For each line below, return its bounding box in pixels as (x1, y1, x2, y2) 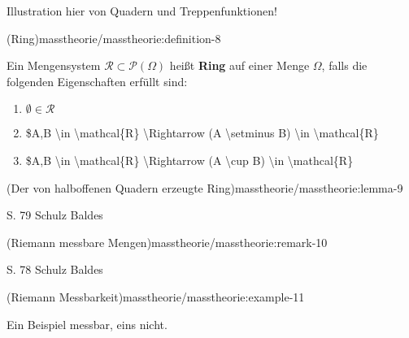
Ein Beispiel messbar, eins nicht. (7, 315, 168, 332)
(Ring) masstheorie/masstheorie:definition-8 (7, 29, 221, 46)
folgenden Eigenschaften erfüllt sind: (7, 72, 188, 89)
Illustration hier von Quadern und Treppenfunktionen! (7, 2, 277, 19)
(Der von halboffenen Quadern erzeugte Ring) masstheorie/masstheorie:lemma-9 (7, 179, 403, 196)
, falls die (321, 57, 368, 74)
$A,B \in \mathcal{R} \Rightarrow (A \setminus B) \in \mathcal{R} (25, 124, 379, 141)
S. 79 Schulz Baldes (7, 206, 103, 223)
